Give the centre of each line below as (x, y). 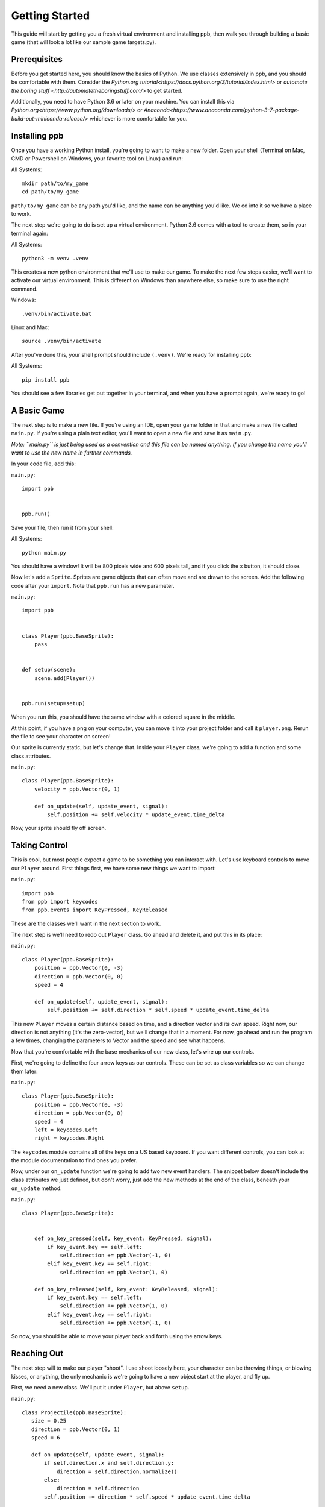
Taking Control (39, 845)
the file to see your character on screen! (61, 736)
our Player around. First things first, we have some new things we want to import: (113, 868)
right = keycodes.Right (69, 1138)
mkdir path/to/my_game (55, 183)
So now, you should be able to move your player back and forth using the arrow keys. (117, 1336)
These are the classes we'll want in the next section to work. (86, 923)
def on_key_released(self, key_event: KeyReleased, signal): (126, 1289)
